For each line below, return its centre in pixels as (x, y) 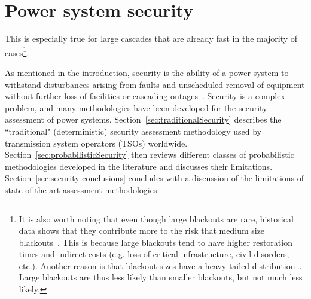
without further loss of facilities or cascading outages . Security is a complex (145, 96)
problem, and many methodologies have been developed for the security (136, 107)
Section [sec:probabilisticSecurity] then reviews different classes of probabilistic (150, 155)
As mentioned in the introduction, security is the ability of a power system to (147, 72)
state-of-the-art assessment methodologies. (82, 189)
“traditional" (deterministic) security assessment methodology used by (133, 131)
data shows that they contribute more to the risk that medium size (142, 231)
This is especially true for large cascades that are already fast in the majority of (151, 39)
